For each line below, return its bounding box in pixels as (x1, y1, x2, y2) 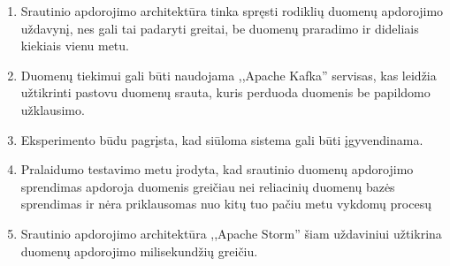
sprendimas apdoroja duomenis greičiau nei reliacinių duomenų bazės (20, 177, 395, 195)
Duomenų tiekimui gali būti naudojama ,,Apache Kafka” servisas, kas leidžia (20, 65, 437, 84)
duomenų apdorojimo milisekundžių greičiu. (20, 241, 258, 260)
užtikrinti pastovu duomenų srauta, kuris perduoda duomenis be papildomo (20, 83, 431, 102)
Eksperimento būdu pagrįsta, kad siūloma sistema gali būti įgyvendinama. (20, 130, 423, 148)
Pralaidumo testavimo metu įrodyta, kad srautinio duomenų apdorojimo (20, 160, 414, 179)
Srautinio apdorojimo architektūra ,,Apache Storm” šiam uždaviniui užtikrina (20, 224, 442, 242)
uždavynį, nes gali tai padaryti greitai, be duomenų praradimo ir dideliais (20, 19, 419, 37)
